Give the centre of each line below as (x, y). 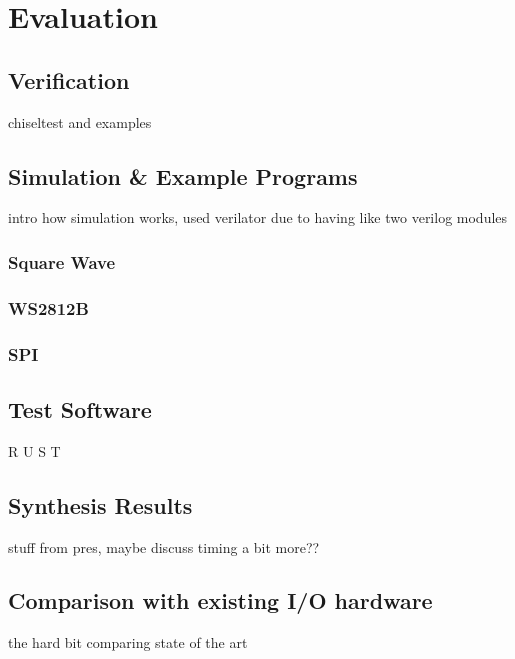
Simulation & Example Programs (183, 175)
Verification (69, 79)
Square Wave (62, 261)
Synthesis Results (100, 504)
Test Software (80, 408)
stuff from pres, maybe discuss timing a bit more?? (164, 546)
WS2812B (48, 307)
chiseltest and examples (80, 121)
